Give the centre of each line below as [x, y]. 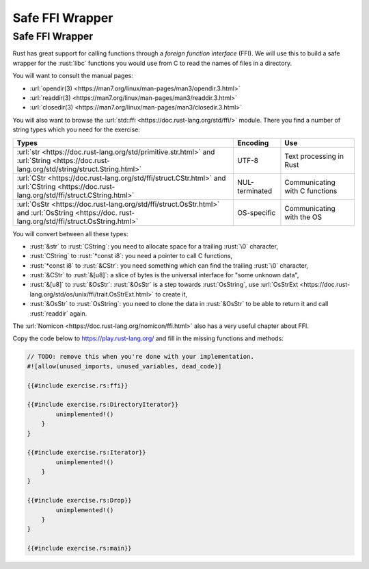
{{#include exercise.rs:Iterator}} [86, 453]
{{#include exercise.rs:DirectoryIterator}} [103, 405]
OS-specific [256, 212]
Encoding [253, 142]
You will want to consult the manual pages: [73, 76]
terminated [255, 190]
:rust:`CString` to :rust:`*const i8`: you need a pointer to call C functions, [131, 256]
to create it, [171, 294]
